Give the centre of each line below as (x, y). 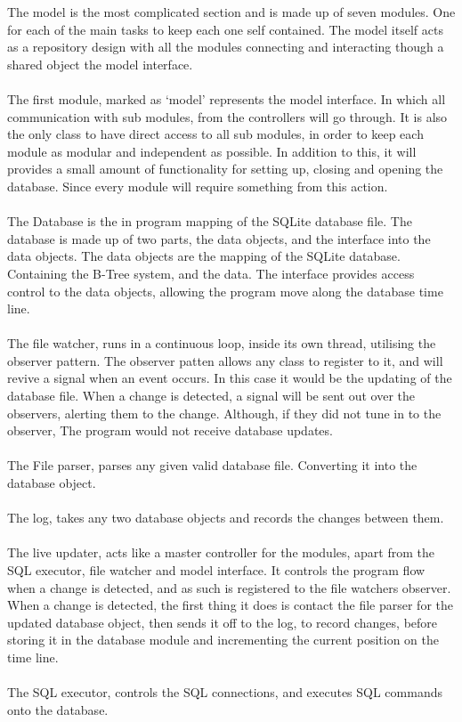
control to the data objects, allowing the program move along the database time (225, 291)
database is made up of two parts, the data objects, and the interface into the (219, 238)
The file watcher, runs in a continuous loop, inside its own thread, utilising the (222, 343)
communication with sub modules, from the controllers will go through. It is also (227, 116)
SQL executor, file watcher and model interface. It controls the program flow (216, 570)
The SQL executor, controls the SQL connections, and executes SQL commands (225, 692)
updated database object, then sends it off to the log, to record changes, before (223, 622)
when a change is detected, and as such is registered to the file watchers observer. (229, 587)
